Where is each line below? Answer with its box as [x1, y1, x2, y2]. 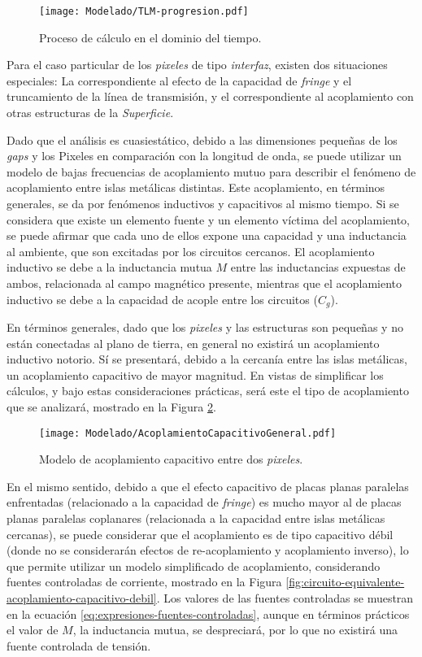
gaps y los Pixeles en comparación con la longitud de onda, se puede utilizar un [7, 147, 402, 164]
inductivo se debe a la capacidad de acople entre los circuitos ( [7, 290, 318, 307]
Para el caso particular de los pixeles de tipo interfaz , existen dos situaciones [7, 56, 388, 73]
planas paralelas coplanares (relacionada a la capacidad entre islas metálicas [7, 510, 385, 527]
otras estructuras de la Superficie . [7, 104, 174, 121]
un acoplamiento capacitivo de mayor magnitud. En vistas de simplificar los [7, 366, 384, 383]
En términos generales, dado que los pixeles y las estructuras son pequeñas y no [7, 319, 403, 336]
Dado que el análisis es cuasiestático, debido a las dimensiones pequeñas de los [7, 131, 398, 148]
